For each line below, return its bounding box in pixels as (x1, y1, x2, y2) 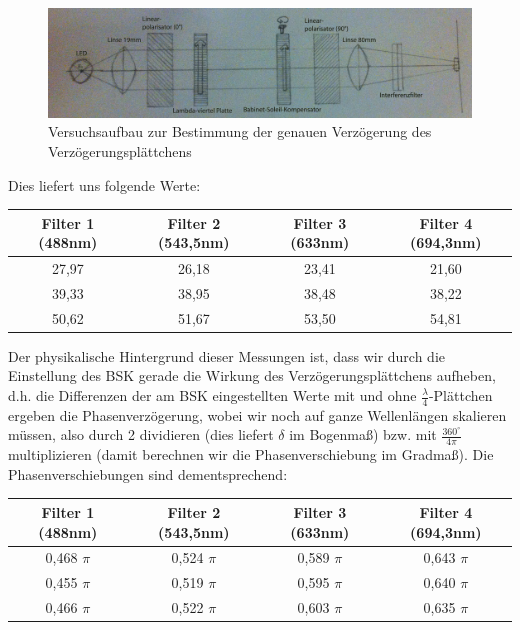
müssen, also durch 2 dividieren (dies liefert (8, 424, 274, 445)
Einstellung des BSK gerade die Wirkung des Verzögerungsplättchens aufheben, (8, 365, 496, 386)
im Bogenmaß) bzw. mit (289, 424, 437, 445)
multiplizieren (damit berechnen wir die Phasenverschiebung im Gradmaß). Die (8, 444, 494, 465)
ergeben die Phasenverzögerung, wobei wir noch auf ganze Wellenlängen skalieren (8, 404, 507, 425)
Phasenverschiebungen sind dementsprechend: (8, 463, 288, 484)
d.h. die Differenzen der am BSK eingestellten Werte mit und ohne (8, 385, 417, 405)
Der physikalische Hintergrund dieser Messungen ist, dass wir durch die (8, 345, 445, 366)
